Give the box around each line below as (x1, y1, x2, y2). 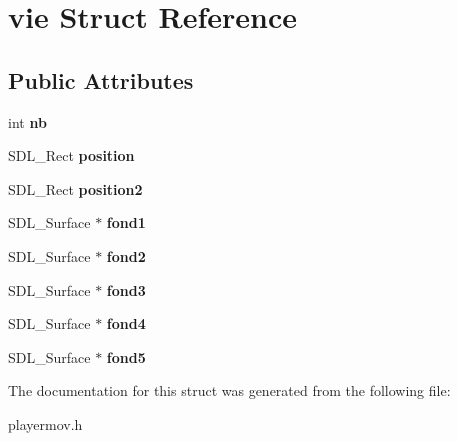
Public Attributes (8, 64, 194, 95)
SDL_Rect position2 (8, 178, 143, 199)
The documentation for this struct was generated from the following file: (8, 380, 451, 401)
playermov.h (8, 413, 83, 434)
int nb (8, 111, 47, 132)
